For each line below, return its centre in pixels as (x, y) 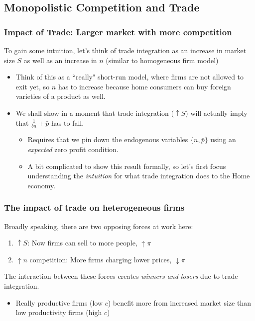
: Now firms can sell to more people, (82, 243)
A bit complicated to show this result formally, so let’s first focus (127, 166)
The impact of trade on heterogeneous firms (94, 207)
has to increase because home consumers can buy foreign (144, 86)
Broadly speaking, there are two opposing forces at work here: (99, 226)
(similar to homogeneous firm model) (162, 60)
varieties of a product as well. (61, 96)
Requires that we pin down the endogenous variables (108, 139)
